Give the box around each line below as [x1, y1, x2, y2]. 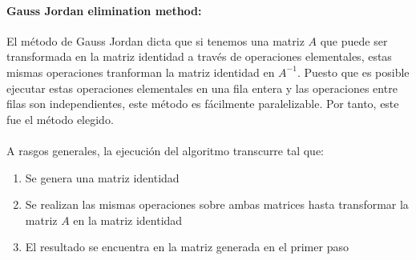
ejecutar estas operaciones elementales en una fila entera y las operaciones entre [6, 79, 398, 96]
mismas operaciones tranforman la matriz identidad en [6, 63, 275, 80]
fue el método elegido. [6, 110, 114, 127]
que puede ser [320, 32, 388, 49]
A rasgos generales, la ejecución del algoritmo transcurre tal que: [6, 142, 325, 158]
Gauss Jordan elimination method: [6, 2, 202, 18]
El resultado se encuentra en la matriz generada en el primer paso [25, 238, 349, 255]
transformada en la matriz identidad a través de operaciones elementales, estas [6, 48, 392, 65]
